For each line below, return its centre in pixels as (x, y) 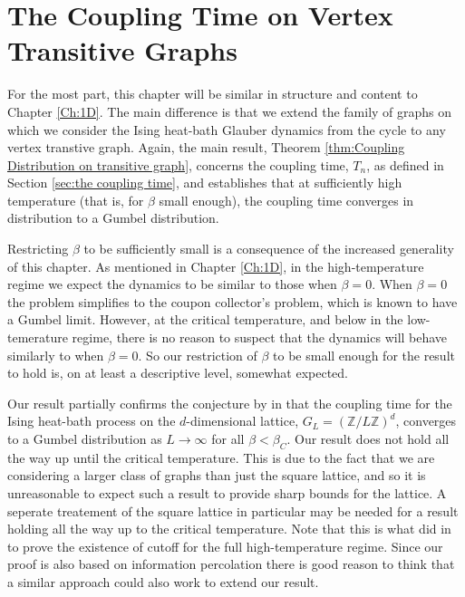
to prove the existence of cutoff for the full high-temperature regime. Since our (225, 546)
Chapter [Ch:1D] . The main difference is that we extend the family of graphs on (230, 111)
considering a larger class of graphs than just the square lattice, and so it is (217, 475)
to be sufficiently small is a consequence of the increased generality (269, 249)
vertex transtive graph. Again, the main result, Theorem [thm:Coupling (206, 147)
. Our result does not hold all (368, 438)
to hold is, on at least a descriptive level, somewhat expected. (178, 373)
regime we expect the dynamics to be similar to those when (172, 284)
